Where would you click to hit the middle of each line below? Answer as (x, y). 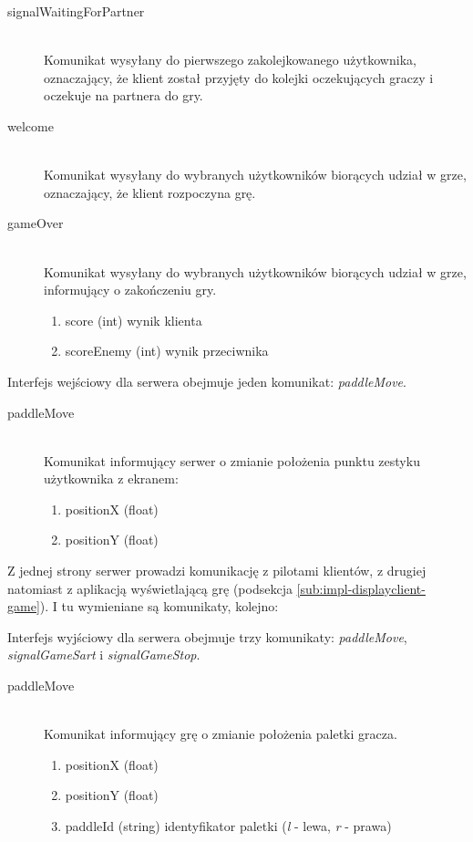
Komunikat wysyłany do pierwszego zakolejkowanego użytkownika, (230, 60)
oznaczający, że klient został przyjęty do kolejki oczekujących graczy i (239, 77)
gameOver (36, 223)
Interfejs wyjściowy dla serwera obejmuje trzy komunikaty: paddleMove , (207, 636)
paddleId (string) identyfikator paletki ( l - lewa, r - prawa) (228, 826)
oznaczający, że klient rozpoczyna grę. (150, 192)
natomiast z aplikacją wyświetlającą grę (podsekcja (150, 588)
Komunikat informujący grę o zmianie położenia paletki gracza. (221, 734)
